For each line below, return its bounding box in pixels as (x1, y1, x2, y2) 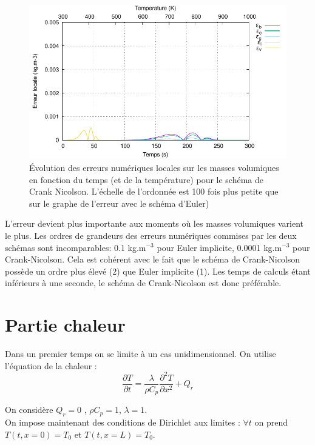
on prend (254, 416, 288, 429)
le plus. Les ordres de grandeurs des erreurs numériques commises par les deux (5, 229, 297, 241)
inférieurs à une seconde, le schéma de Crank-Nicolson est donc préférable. (5, 276, 282, 289)
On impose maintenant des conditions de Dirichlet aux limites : (5, 416, 240, 429)
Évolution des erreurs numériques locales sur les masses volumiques (29, 161, 279, 173)
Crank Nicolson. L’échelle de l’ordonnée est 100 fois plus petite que (29, 185, 279, 198)
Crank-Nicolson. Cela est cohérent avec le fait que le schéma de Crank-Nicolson (5, 253, 300, 266)
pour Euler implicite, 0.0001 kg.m (157, 241, 282, 253)
